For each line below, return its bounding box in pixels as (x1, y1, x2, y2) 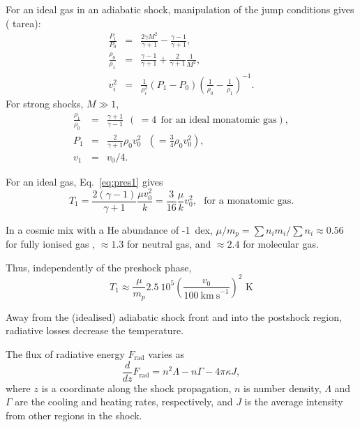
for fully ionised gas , (6, 237, 96, 251)
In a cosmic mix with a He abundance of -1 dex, (6, 222, 213, 237)
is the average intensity (244, 394, 343, 409)
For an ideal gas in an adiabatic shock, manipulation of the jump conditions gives (6, 2, 354, 16)
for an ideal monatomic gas (160, 114, 277, 125)
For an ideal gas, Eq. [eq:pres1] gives (6, 174, 163, 188)
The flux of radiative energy (6, 347, 125, 361)
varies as (148, 347, 185, 361)
